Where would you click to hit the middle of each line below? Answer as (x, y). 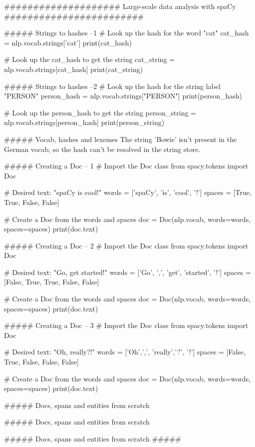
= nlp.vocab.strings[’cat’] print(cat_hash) (68, 42)
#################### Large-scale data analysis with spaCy (120, 6)
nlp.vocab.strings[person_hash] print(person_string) (84, 122)
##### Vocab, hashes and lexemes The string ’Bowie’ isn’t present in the (121, 139)
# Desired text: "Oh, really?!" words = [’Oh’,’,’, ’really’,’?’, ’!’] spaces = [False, (125, 352)
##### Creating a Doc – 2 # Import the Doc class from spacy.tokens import (126, 245)
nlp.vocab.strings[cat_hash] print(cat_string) (74, 69)
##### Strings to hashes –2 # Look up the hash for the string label (112, 86)
